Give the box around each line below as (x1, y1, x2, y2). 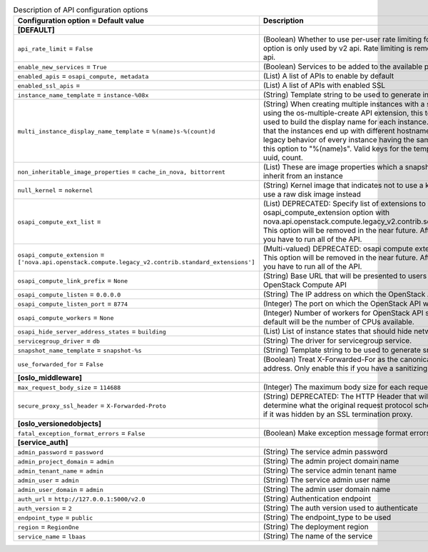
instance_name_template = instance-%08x (17, 90, 149, 100)
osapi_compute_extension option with (263, 208, 390, 218)
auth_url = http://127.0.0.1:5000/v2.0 (17, 493, 146, 503)
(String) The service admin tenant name (263, 466, 397, 476)
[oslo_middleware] (17, 373, 82, 383)
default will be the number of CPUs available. (263, 317, 415, 327)
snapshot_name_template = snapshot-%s (17, 345, 142, 355)
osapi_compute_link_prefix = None (17, 276, 128, 286)
